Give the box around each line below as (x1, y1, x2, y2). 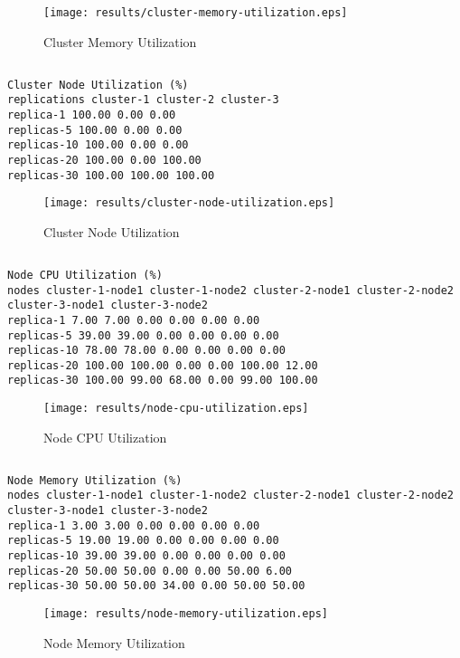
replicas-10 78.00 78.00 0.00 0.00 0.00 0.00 (7, 344, 286, 358)
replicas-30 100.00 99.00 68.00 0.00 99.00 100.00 (7, 374, 318, 387)
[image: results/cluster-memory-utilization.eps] (43, 6, 348, 19)
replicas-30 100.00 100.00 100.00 (7, 168, 215, 182)
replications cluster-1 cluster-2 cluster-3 (7, 93, 279, 107)
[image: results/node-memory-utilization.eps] (43, 607, 328, 621)
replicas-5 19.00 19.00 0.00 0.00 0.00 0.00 (7, 534, 279, 548)
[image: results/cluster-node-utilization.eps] (43, 196, 335, 210)
